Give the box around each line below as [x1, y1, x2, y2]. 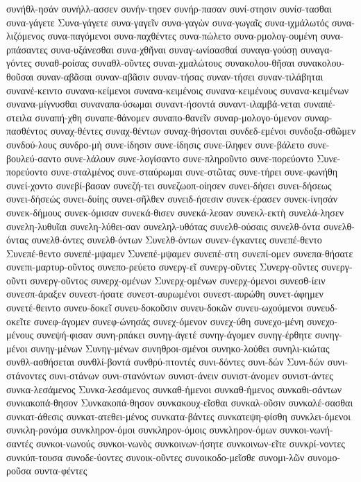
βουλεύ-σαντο [6, 150, 62, 165]
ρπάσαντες [6, 42, 48, 56]
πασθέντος [6, 123, 48, 138]
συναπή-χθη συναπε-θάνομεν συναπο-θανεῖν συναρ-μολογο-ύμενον [35, 110, 301, 124]
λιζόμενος [6, 28, 44, 43]
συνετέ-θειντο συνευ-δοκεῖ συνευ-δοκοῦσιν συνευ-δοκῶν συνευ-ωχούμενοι [6, 300, 303, 315]
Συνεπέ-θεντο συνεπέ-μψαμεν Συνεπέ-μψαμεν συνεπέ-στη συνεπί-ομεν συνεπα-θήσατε [6, 246, 353, 260]
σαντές [6, 436, 33, 450]
